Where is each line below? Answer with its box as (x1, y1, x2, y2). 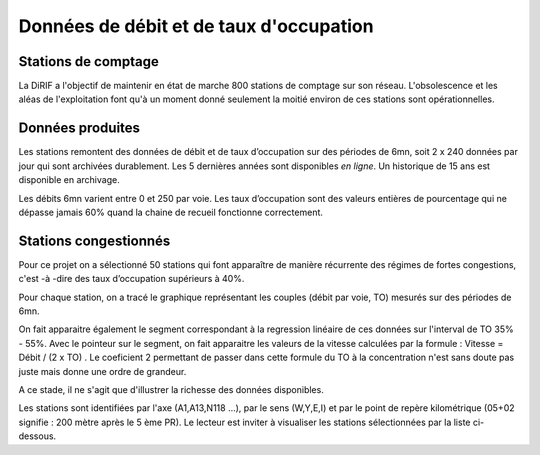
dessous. (18, 430, 57, 442)
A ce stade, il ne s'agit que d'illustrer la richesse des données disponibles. (18, 383, 324, 395)
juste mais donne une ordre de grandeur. (18, 365, 187, 377)
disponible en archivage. (18, 174, 120, 186)
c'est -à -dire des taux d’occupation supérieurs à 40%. (18, 273, 245, 285)
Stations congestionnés (18, 232, 171, 249)
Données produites (18, 120, 140, 137)
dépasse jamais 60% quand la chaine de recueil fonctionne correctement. (18, 206, 324, 218)
